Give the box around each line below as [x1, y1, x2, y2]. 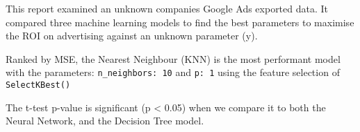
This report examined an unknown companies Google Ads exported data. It [6, 1, 329, 15]
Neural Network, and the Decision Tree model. [6, 113, 204, 128]
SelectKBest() [6, 80, 71, 91]
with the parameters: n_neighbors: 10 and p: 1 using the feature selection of [6, 65, 340, 79]
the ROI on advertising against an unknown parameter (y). [6, 28, 258, 43]
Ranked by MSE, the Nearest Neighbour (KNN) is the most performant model [6, 51, 341, 66]
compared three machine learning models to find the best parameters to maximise [6, 15, 354, 29]
